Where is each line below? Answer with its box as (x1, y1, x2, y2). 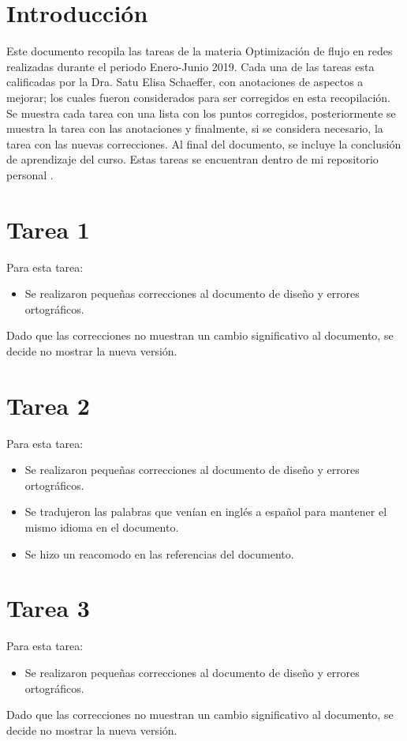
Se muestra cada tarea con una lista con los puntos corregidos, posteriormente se (6, 104, 396, 121)
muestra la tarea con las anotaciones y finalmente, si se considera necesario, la (6, 120, 383, 137)
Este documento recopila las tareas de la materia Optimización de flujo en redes (6, 43, 393, 59)
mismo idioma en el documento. (24, 519, 179, 536)
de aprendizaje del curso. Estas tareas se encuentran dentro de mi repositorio (6, 151, 379, 167)
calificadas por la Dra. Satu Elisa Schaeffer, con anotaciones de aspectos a (6, 73, 364, 90)
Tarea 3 (6, 592, 90, 624)
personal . (6, 166, 54, 182)
